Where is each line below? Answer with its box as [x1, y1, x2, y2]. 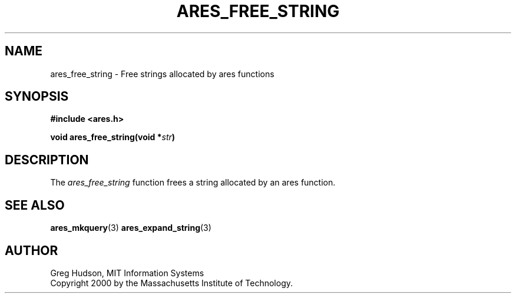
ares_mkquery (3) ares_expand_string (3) [50, 223, 211, 233]
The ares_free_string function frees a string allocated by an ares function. [50, 177, 336, 188]
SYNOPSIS [5, 89, 69, 104]
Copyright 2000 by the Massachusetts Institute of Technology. [50, 277, 293, 288]
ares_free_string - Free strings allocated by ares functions [50, 68, 274, 79]
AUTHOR [5, 243, 58, 258]
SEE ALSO [5, 197, 65, 213]
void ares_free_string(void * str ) [50, 132, 176, 143]
